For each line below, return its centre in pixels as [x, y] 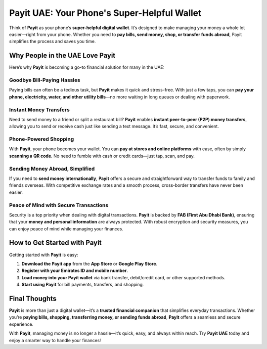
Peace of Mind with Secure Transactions [59, 205]
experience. [21, 324]
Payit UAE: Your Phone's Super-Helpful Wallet [105, 13]
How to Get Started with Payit [55, 243]
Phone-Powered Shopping [42, 139]
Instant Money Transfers [40, 110]
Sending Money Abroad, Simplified [52, 169]
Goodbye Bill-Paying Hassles [45, 80]
